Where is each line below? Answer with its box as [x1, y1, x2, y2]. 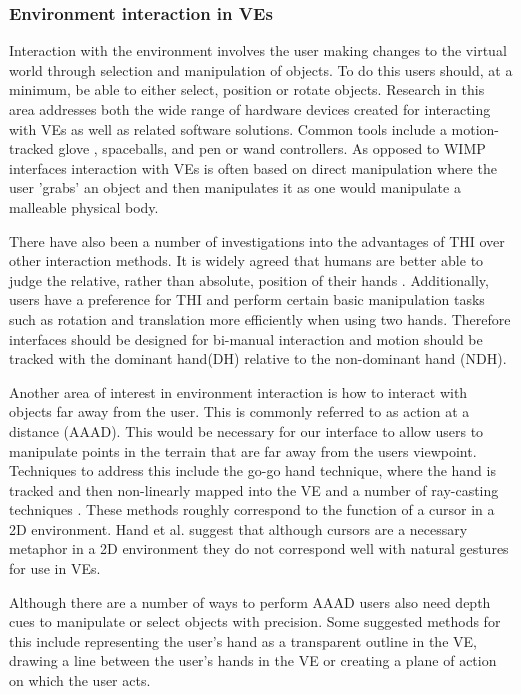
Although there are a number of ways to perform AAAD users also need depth [9, 591, 491, 612]
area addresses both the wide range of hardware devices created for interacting [9, 99, 491, 119]
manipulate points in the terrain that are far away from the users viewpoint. [9, 440, 477, 461]
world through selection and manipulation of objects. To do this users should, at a [9, 59, 513, 80]
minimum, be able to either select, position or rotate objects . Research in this [9, 79, 485, 100]
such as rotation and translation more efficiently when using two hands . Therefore [9, 308, 511, 329]
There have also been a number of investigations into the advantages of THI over [9, 230, 505, 251]
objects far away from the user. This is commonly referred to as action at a [9, 401, 470, 422]
